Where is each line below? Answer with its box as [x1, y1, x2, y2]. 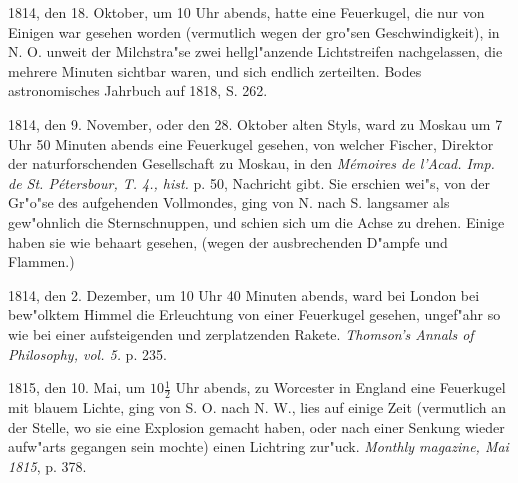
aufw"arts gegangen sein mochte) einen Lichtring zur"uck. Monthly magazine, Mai [8, 436, 509, 457]
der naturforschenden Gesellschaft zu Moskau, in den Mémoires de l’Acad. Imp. [8, 153, 495, 174]
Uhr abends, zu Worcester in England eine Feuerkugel [175, 377, 506, 398]
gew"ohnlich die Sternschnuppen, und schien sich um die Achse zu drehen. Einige [8, 211, 505, 232]
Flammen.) [8, 251, 75, 272]
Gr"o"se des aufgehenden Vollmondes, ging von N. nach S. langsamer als [8, 192, 450, 213]
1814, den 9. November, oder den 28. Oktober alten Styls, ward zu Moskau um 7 [8, 113, 503, 134]
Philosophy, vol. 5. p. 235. [8, 343, 167, 364]
